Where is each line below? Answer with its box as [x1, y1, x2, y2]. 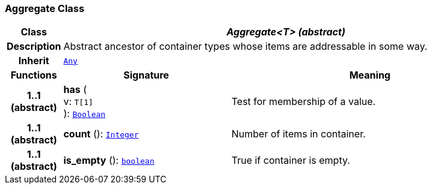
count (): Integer [63, 128, 139, 140]
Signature [123, 69, 169, 82]
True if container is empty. [231, 154, 350, 167]
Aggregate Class [5, 2, 85, 14]
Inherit [18, 55, 49, 67]
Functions [10, 69, 57, 82]
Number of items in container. [231, 128, 366, 140]
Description [7, 40, 61, 53]
